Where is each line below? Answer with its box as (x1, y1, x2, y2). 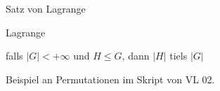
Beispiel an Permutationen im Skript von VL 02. (6, 71, 215, 86)
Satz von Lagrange (6, 1, 86, 15)
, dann (122, 48, 150, 63)
